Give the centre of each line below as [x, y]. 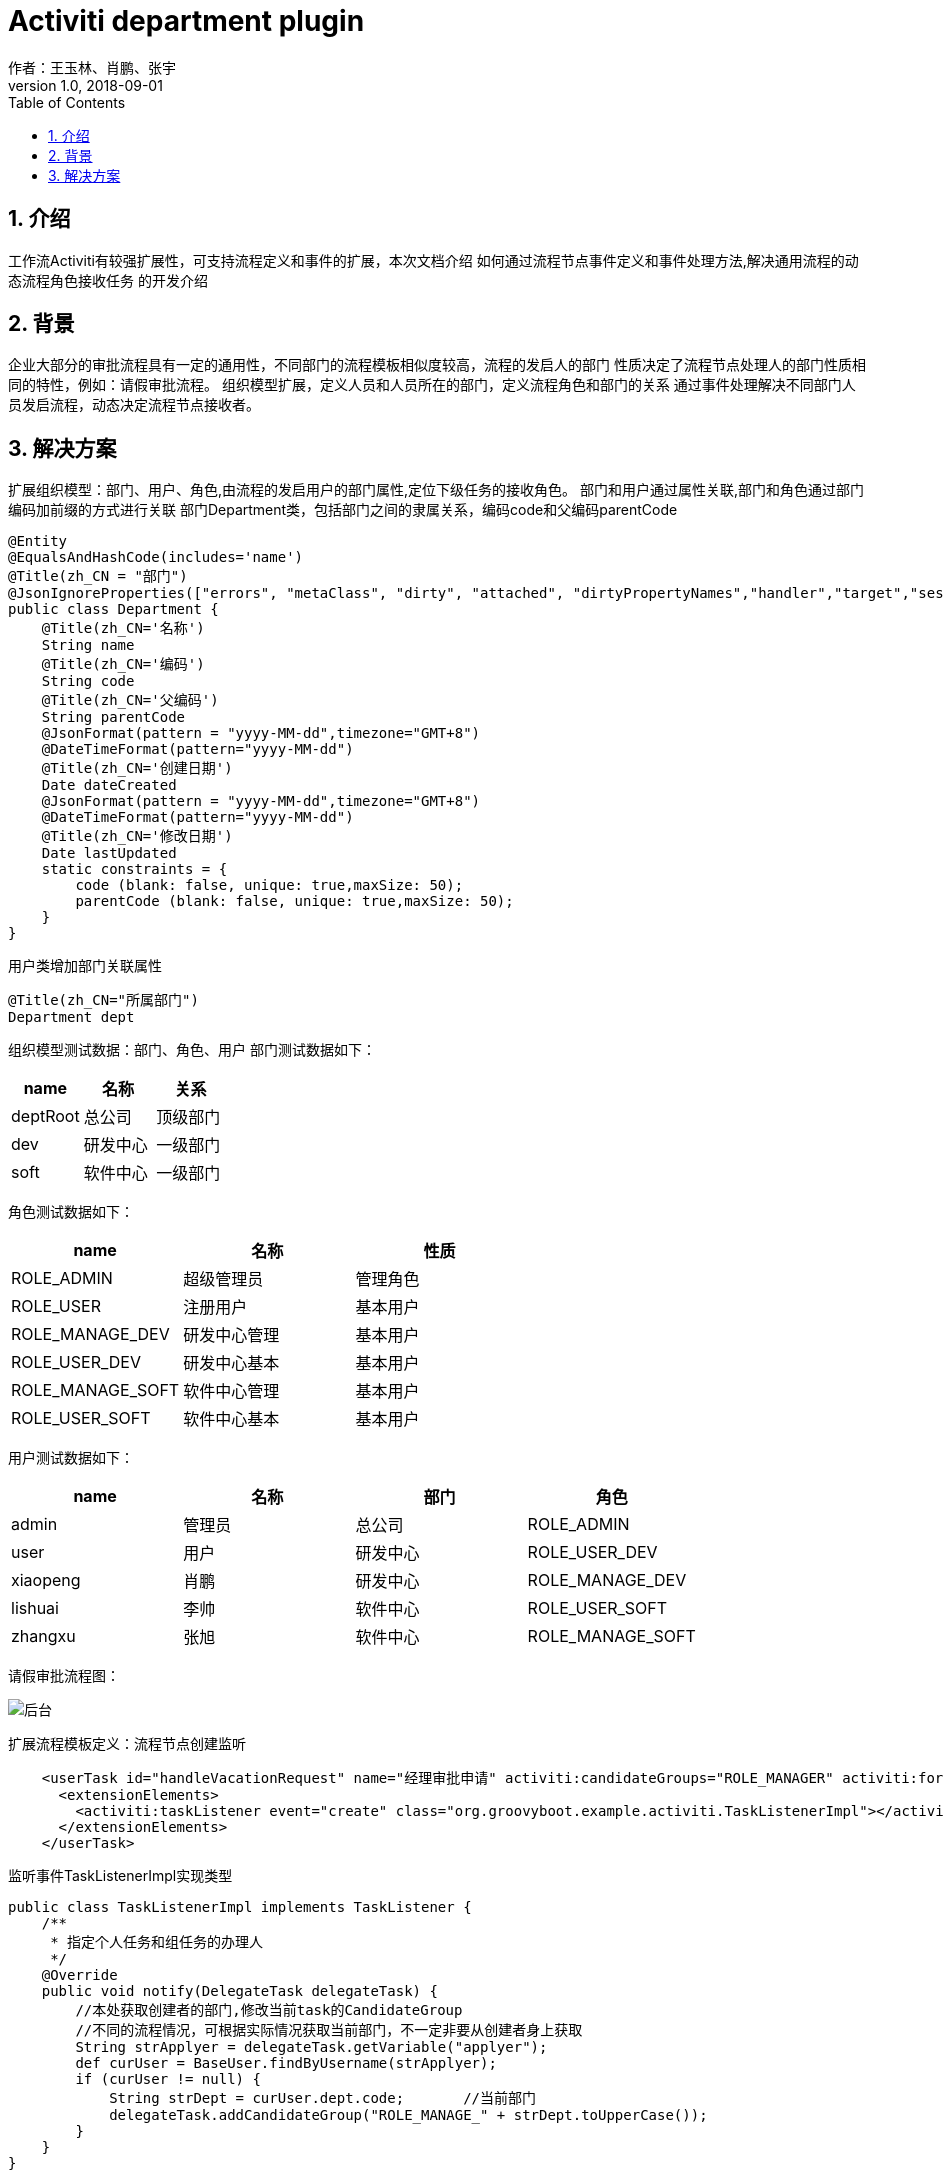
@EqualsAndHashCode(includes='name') [156, 557]
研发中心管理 [231, 1335]
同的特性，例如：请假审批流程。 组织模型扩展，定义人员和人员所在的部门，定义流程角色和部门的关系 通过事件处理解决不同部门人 [432, 385]
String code [88, 681]
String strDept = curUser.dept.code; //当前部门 [323, 2098]
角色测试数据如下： [71, 1212]
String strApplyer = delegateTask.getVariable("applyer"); [311, 2047]
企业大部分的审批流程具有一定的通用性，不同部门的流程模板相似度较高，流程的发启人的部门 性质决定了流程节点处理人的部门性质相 [437, 365]
